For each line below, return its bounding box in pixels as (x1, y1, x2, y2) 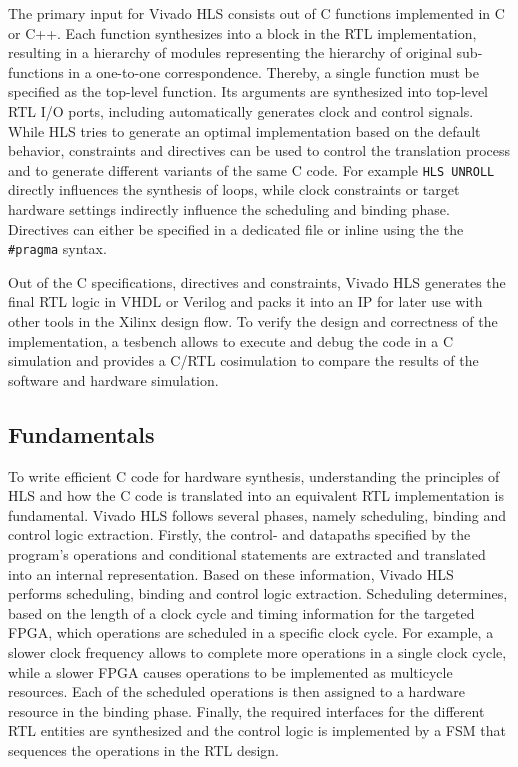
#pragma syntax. (8, 238, 107, 259)
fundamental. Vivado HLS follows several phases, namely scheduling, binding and (8, 504, 507, 525)
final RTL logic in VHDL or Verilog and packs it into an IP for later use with (8, 291, 483, 312)
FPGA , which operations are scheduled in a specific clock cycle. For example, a (8, 622, 494, 643)
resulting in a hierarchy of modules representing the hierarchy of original (8, 42, 452, 63)
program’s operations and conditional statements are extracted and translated (8, 543, 486, 564)
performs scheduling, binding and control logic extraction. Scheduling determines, (8, 583, 508, 604)
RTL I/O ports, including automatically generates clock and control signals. (8, 100, 474, 121)
